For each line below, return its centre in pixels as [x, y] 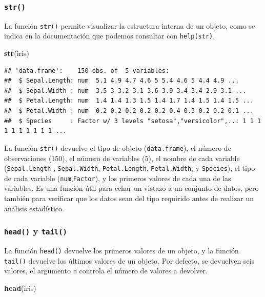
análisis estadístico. [34, 208]
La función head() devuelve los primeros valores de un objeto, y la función [121, 250]
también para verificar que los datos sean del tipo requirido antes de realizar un [129, 198]
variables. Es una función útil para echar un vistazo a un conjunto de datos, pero [131, 188]
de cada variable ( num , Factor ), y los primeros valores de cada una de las [118, 178]
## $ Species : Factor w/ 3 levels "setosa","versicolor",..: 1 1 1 [133, 121]
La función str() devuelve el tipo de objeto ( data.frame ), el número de [118, 147]
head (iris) [20, 288]
